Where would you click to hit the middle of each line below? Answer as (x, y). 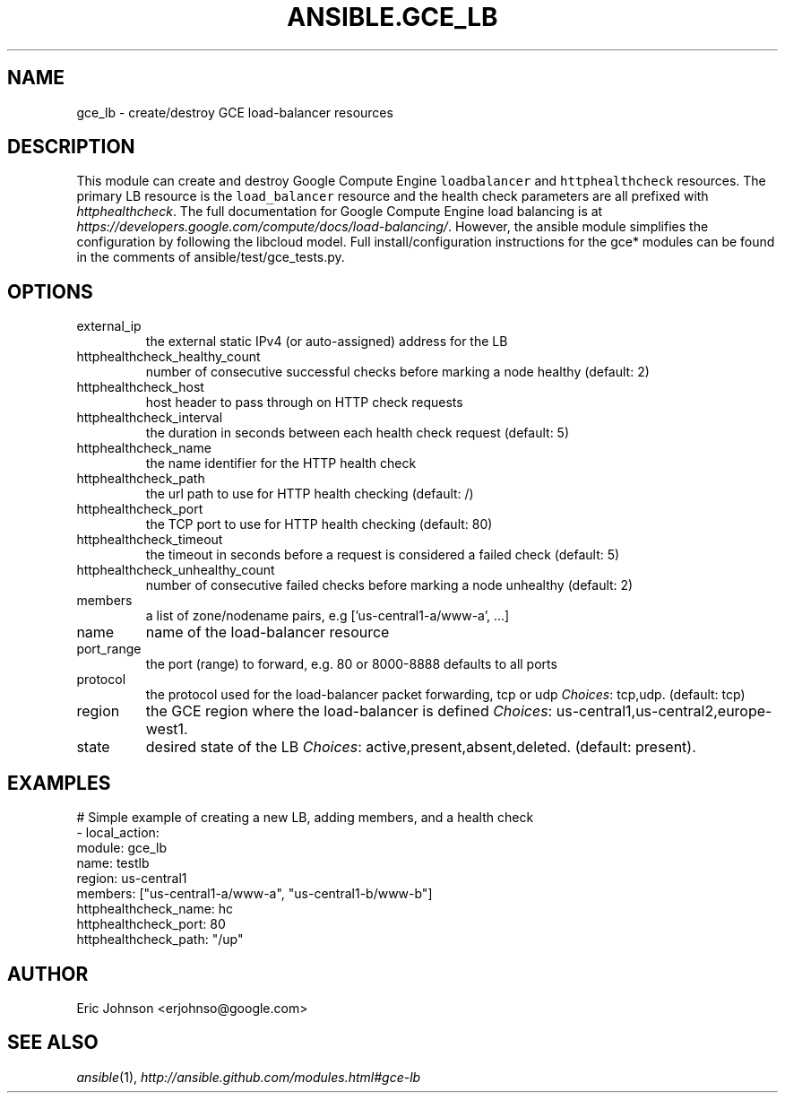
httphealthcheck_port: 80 (151, 924)
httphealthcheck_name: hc (155, 909)
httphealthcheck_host (140, 387)
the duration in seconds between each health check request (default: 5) (358, 433)
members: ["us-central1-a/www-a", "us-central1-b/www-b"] (254, 894)
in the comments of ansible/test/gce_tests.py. (211, 257)
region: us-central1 (132, 879)
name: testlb (113, 863)
